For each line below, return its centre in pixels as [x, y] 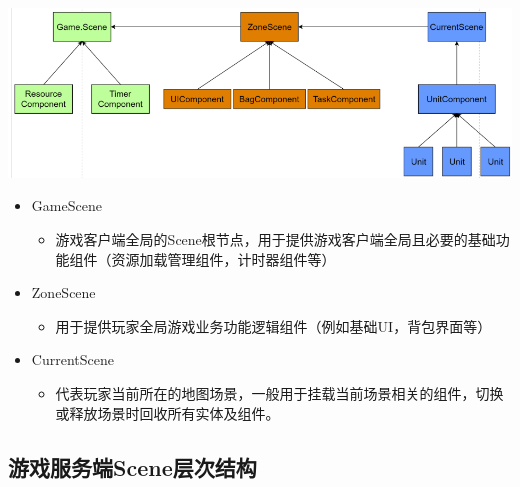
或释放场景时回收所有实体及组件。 [167, 412]
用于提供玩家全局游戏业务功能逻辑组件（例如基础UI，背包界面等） [273, 325]
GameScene [66, 205]
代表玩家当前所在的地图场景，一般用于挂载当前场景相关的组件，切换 [279, 392]
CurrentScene [72, 359]
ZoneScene [63, 292]
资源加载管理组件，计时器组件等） [223, 258]
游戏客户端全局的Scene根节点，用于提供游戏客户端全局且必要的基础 [275, 238]
